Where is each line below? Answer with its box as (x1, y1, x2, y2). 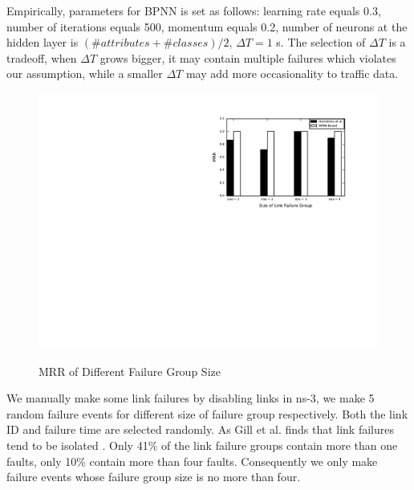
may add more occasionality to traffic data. (185, 65, 399, 82)
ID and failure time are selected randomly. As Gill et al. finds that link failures (6, 421, 394, 438)
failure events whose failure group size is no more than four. (6, 468, 301, 485)
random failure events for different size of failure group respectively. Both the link (6, 405, 408, 422)
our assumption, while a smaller (6, 65, 163, 82)
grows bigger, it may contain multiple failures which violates (99, 49, 396, 66)
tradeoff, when (6, 49, 77, 66)
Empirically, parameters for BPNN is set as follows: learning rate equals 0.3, (6, 2, 381, 18)
